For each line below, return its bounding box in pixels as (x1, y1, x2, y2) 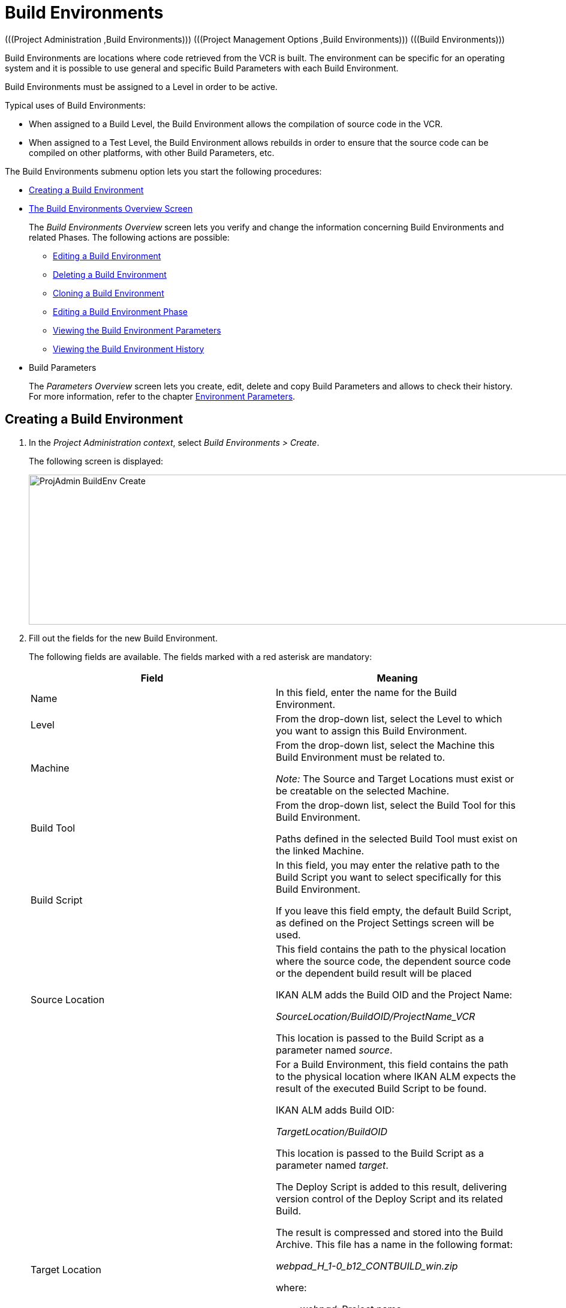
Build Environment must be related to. (276, 751, 445, 763)
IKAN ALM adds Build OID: (276, 1103, 395, 1116)
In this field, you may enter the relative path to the (276, 859, 500, 871)
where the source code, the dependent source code (276, 955, 511, 967)
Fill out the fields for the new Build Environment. (29, 632, 218, 643)
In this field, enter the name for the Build (276, 686, 457, 698)
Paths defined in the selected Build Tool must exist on (276, 832, 518, 845)
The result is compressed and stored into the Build (276, 1226, 504, 1238)
